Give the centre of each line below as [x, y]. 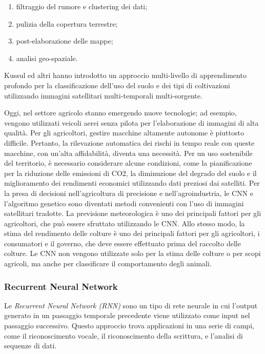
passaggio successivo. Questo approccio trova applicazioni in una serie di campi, [129, 326]
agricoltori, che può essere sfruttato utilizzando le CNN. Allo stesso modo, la [125, 223]
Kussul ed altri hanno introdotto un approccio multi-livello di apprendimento [125, 75]
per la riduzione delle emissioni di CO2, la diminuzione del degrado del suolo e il [130, 173]
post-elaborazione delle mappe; [65, 41]
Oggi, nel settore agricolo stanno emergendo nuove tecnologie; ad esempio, [120, 113]
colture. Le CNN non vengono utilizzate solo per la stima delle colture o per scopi [132, 253]
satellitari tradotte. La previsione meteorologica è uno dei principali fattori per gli [133, 213]
